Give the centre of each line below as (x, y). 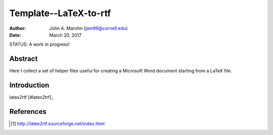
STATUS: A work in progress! (40, 44)
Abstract (24, 59)
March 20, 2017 (65, 35)
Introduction (29, 85)
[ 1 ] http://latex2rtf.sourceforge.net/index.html (58, 124)
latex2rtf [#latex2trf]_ (32, 97)
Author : (18, 28)
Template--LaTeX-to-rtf (60, 13)
